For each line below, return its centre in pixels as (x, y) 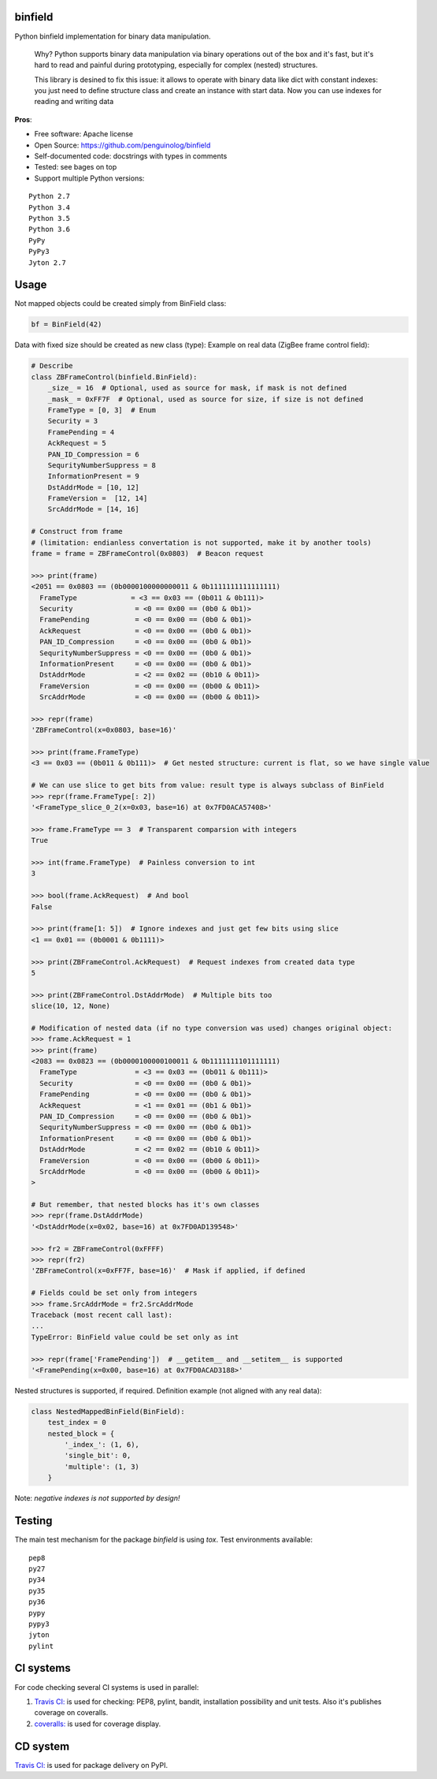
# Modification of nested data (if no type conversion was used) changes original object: (212, 1028)
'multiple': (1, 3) (102, 1466)
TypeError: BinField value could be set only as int (135, 1337)
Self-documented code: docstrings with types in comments (131, 156)
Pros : (23, 119)
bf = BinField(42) (67, 324)
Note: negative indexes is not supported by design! (97, 1498)
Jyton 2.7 (47, 263)
